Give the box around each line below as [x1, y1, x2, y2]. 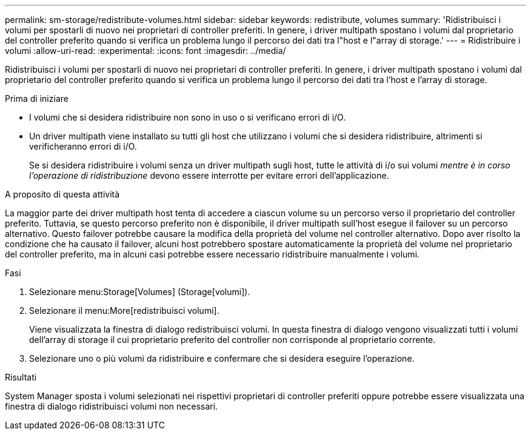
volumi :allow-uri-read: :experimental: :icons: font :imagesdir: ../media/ [5, 45, 286, 56]
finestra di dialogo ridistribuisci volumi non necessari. [5, 401, 218, 411]
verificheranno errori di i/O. [29, 141, 137, 151]
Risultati [5, 372, 37, 382]
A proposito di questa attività [5, 189, 120, 199]
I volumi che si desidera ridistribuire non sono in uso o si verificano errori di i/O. [29, 112, 346, 122]
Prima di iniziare [5, 93, 68, 104]
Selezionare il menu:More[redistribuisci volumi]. [29, 305, 219, 316]
